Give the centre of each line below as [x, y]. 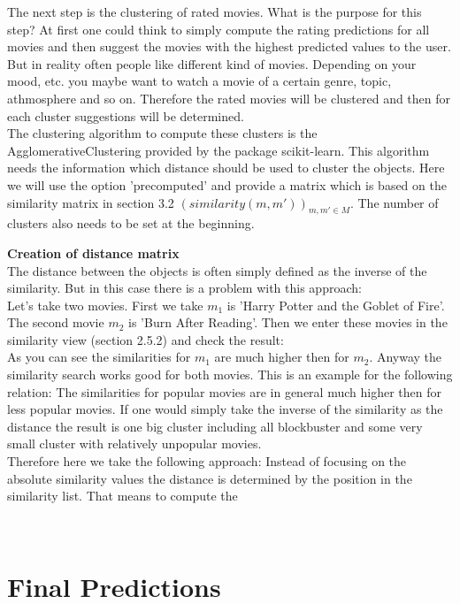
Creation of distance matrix [93, 252]
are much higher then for [282, 357]
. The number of [394, 202]
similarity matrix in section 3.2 [91, 202]
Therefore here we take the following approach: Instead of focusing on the [207, 461]
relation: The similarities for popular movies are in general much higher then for [224, 391]
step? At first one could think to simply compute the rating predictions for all [218, 29]
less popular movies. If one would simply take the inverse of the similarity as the [225, 409]
